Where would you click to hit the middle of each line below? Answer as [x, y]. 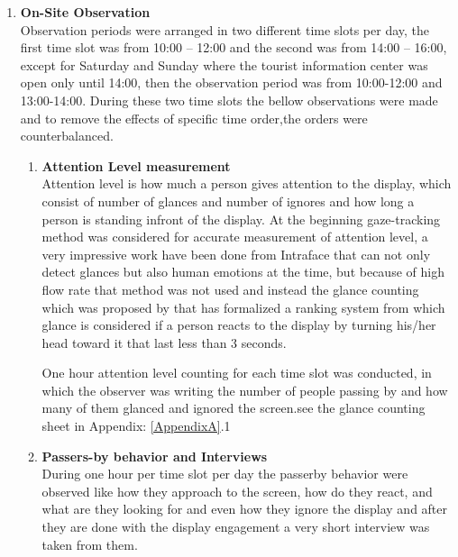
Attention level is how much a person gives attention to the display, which [247, 183]
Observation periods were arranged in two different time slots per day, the [225, 29]
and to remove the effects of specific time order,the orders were [194, 118]
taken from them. [90, 544]
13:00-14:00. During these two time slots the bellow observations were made [229, 100]
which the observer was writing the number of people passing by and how [245, 390]
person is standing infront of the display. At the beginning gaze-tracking [241, 219]
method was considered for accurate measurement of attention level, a [235, 237]
